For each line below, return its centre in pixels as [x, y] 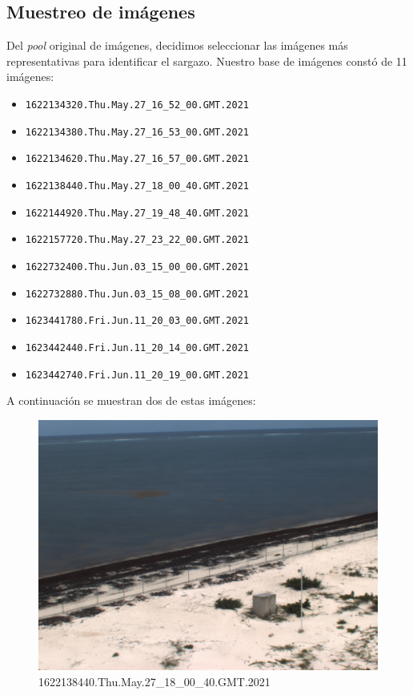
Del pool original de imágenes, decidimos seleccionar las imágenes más [177, 45]
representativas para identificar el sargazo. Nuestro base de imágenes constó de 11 [207, 61]
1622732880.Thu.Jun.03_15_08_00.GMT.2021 [137, 294]
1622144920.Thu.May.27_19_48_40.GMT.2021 [137, 213]
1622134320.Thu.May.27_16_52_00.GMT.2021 [137, 105]
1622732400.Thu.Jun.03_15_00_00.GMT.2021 [137, 267]
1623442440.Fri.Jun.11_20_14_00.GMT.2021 [137, 347]
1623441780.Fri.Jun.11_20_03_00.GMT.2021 [137, 321]
